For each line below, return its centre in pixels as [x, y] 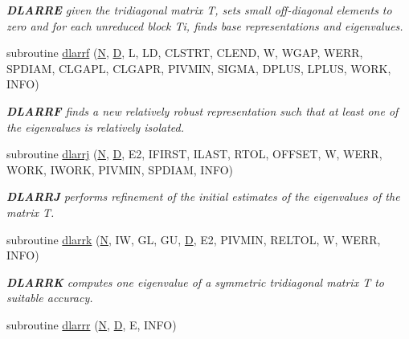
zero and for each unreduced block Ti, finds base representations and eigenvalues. [205, 25]
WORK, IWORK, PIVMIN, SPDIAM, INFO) [120, 169]
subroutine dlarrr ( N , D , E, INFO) [92, 324]
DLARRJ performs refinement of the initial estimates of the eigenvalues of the [203, 196]
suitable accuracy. [50, 298]
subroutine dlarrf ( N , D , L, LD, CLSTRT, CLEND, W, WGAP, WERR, [185, 53]
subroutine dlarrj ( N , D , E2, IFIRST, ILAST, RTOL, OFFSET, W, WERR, [194, 154]
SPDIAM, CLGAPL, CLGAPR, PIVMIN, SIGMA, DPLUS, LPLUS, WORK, [199, 68]
